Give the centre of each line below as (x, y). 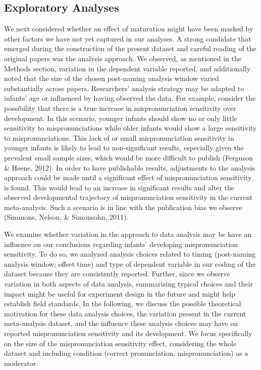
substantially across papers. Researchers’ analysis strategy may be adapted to (124, 88)
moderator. (21, 363)
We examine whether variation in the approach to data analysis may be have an (128, 234)
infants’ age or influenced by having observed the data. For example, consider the (130, 98)
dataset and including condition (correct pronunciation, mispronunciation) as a (126, 353)
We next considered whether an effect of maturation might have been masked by (129, 29)
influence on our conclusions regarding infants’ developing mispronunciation (121, 244)
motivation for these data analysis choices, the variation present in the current (125, 313)
